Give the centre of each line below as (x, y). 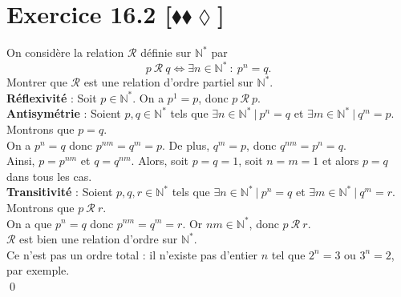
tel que (288, 254)
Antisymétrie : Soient (64, 113)
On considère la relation (65, 52)
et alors (341, 161)
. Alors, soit (160, 161)
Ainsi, (21, 161)
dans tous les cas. (49, 176)
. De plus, (186, 144)
